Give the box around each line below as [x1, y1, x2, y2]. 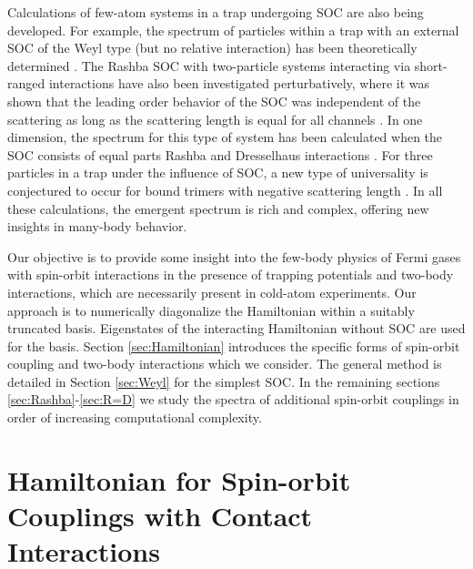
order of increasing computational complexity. [7, 408, 262, 427]
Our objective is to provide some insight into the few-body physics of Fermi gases [7, 247, 461, 266]
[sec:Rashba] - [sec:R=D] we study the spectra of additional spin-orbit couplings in [7, 390, 459, 409]
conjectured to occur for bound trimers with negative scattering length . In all [7, 180, 443, 199]
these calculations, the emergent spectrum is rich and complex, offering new [7, 198, 429, 218]
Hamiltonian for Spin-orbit [7, 461, 351, 498]
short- [414, 56, 448, 75]
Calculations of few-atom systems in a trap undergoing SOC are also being [7, 3, 424, 21]
